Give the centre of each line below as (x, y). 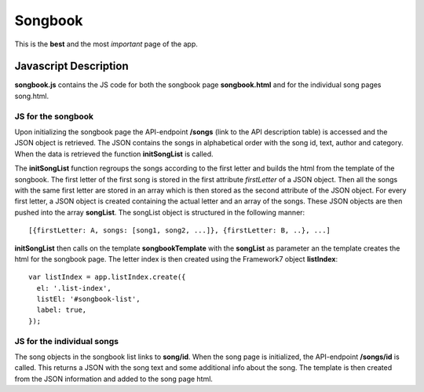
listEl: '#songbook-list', (88, 299)
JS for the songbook (54, 116)
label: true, (62, 310)
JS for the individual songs (67, 341)
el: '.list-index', (74, 288)
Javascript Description (71, 66)
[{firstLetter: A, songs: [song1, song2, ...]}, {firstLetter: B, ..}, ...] (180, 231)
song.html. (32, 96)
